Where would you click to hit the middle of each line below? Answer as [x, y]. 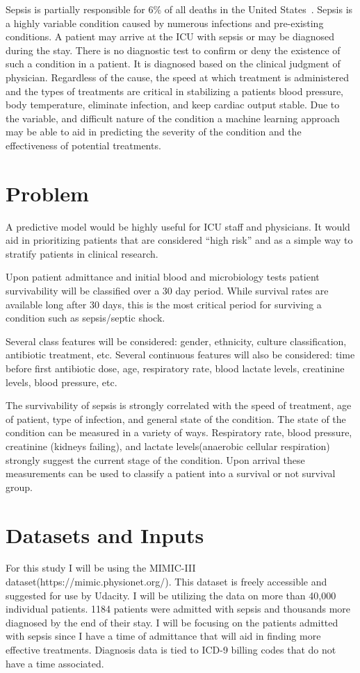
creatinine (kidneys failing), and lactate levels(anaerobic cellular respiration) [168, 446]
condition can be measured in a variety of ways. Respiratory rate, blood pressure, [179, 432]
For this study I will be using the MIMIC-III [101, 568]
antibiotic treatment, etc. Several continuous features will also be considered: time [180, 355]
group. [19, 487]
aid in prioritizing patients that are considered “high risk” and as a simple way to [179, 240]
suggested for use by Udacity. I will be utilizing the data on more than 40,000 [171, 595]
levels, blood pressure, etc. [62, 382]
